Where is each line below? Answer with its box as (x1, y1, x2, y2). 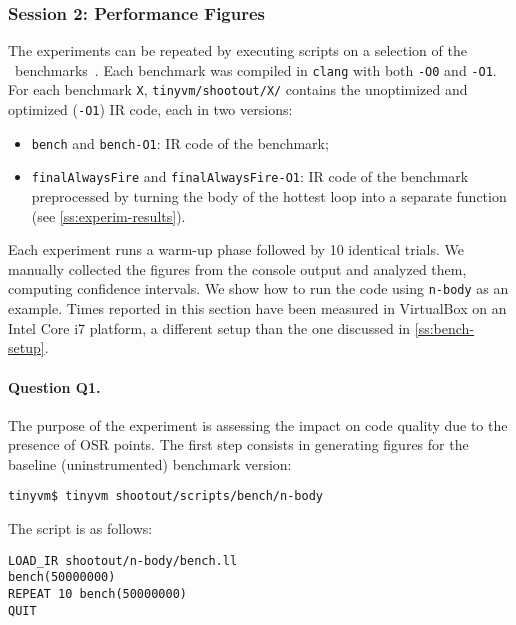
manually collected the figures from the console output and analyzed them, (8, 258, 467, 279)
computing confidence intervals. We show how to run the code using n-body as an (8, 278, 509, 299)
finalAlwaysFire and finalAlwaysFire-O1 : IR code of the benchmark (31, 166, 469, 187)
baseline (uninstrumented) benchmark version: (8, 453, 292, 474)
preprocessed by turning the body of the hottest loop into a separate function (31, 186, 507, 207)
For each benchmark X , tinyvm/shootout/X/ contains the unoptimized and (8, 79, 468, 100)
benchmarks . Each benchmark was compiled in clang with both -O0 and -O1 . (14, 59, 497, 80)
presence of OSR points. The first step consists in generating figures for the (8, 434, 469, 455)
